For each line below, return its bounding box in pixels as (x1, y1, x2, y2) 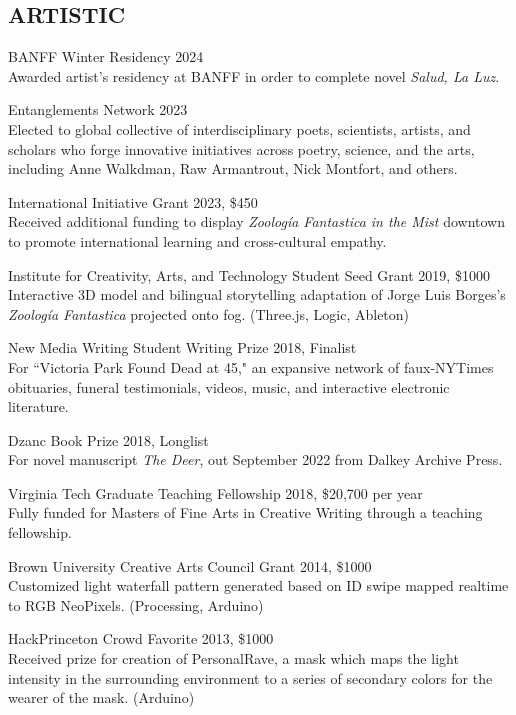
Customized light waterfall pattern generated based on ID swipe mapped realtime (8, 575, 509, 596)
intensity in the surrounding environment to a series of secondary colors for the (8, 667, 493, 688)
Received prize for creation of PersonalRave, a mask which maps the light (8, 648, 459, 669)
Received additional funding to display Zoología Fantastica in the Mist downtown (8, 211, 505, 232)
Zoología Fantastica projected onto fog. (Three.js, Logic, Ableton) (8, 303, 410, 324)
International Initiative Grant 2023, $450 (8, 191, 258, 212)
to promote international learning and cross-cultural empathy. (8, 230, 387, 251)
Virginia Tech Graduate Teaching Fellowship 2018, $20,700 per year (8, 482, 423, 503)
